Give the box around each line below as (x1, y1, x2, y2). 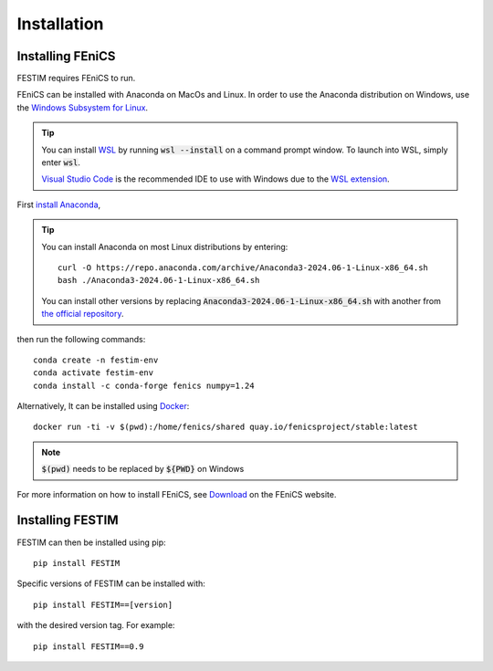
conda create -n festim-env (33, 354, 159, 365)
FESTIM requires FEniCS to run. (16, 73, 136, 84)
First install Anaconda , (16, 199, 101, 210)
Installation (16, 14, 104, 34)
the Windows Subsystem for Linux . (16, 101, 149, 113)
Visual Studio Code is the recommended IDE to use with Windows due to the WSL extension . (41, 173, 390, 184)
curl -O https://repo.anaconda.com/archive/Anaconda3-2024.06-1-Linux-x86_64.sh (58, 262, 429, 273)
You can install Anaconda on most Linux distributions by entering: (41, 241, 288, 252)
